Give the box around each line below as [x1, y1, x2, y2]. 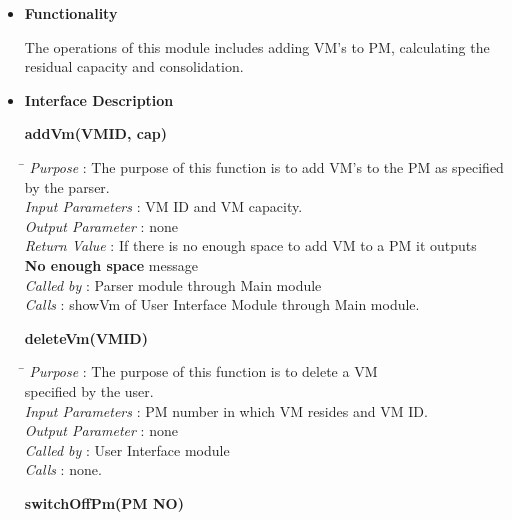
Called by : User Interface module [24, 439, 230, 460]
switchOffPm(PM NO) [24, 492, 184, 513]
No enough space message [24, 254, 198, 275]
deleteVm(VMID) [24, 327, 148, 348]
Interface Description [24, 89, 174, 110]
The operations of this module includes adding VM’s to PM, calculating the [24, 36, 490, 57]
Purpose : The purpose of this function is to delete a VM [29, 361, 378, 382]
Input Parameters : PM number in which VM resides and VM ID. [24, 400, 428, 421]
